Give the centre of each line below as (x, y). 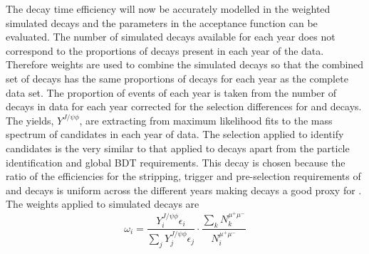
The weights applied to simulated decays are (103, 204)
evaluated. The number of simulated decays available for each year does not (171, 37)
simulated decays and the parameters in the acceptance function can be (162, 22)
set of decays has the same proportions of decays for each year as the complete (177, 78)
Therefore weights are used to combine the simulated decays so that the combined (185, 64)
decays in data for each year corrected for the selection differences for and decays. (184, 106)
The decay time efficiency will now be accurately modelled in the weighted (168, 9)
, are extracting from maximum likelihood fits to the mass (206, 120)
